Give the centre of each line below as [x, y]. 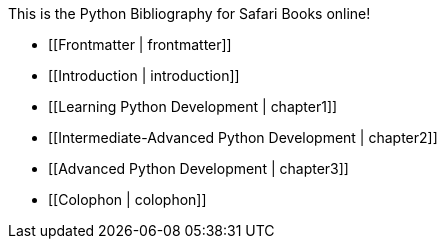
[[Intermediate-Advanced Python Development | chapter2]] [243, 137]
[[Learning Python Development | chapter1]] [193, 106]
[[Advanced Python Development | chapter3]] [198, 168]
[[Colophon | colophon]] [127, 199]
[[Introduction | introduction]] [144, 75]
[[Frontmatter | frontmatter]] [140, 44]
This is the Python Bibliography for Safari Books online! [189, 13]
